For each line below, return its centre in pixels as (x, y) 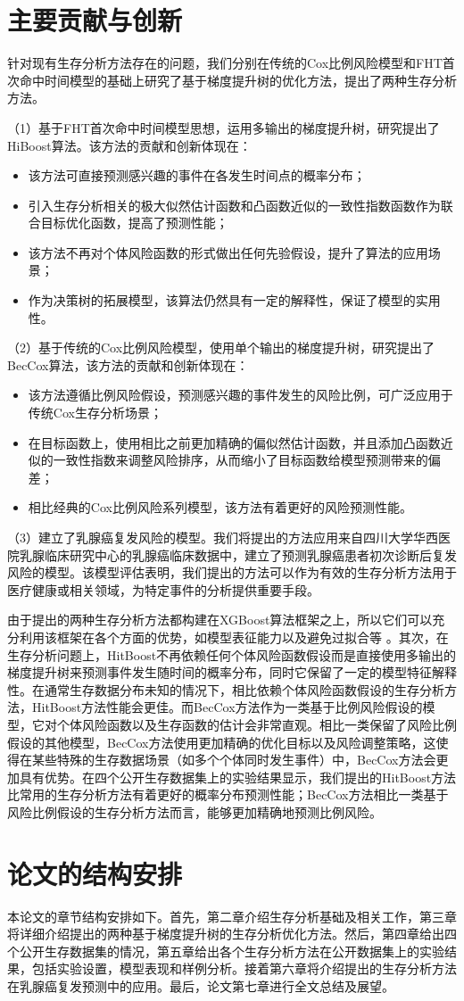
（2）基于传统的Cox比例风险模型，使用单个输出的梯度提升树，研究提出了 (221, 347)
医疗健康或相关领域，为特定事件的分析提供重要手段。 (163, 589)
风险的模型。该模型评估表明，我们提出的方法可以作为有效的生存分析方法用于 (232, 572)
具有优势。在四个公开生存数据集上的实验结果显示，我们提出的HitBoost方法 (238, 777)
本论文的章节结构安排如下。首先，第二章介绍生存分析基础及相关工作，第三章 (232, 916)
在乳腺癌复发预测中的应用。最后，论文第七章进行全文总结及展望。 (201, 986)
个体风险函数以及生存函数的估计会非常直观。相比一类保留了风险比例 (257, 724)
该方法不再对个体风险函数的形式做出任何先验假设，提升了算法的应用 (228, 252)
